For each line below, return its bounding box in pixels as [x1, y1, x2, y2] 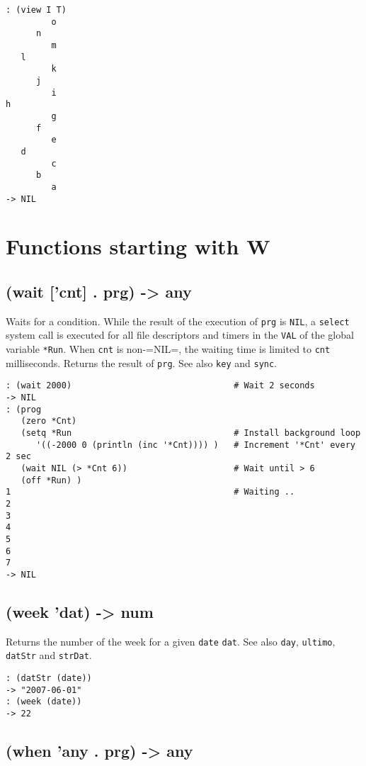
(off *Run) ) [21, 475, 82, 485]
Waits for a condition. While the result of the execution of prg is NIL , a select [6, 313, 350, 328]
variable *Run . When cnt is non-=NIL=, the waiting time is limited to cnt [6, 342, 331, 356]
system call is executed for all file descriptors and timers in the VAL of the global [6, 327, 354, 342]
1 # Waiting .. [6, 487, 295, 497]
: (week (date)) [6, 697, 82, 707]
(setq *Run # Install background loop [21, 427, 361, 438]
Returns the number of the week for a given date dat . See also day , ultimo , [6, 633, 336, 648]
